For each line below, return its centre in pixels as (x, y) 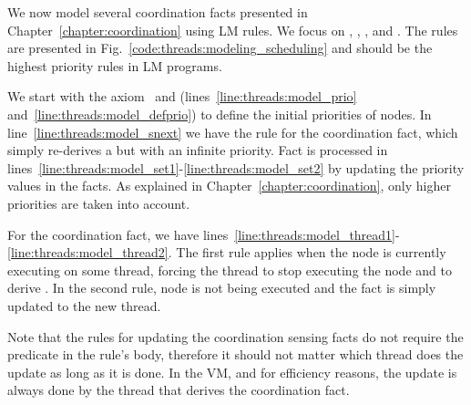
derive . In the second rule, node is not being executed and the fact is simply (222, 288)
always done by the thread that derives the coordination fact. (179, 390)
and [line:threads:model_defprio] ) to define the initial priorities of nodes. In (220, 114)
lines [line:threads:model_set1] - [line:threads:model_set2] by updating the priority (236, 167)
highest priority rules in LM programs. (115, 65)
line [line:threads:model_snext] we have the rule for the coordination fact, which (233, 132)
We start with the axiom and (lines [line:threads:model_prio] (182, 96)
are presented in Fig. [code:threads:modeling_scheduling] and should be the (220, 48)
